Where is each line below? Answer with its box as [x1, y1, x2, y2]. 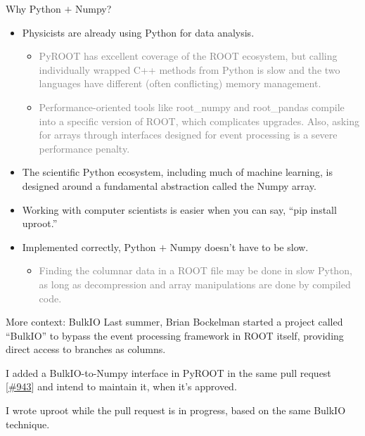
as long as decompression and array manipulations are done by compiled [39, 276, 351, 291]
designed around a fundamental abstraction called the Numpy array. [22, 178, 316, 193]
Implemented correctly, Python [22, 239, 156, 254]
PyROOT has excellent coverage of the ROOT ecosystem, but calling [39, 49, 338, 63]
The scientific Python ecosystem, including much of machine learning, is [22, 165, 333, 179]
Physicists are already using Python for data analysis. [22, 25, 255, 39]
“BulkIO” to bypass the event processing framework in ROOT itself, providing [6, 328, 344, 342]
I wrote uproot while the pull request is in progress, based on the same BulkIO [6, 403, 346, 418]
